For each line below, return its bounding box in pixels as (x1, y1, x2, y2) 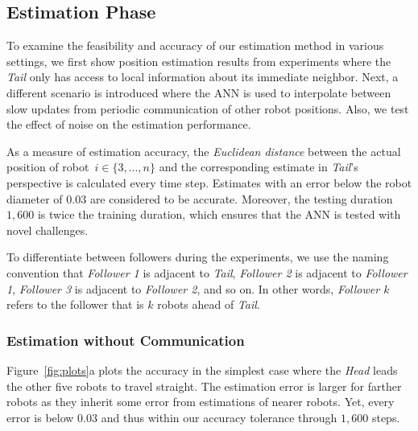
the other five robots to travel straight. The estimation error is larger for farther (6, 377, 402, 394)
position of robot (6, 158, 89, 175)
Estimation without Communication (6, 330, 245, 350)
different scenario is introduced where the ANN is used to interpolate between (6, 84, 391, 101)
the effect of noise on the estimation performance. (6, 116, 251, 133)
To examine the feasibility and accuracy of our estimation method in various (6, 37, 384, 54)
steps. (371, 408, 400, 425)
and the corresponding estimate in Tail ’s (159, 158, 358, 175)
